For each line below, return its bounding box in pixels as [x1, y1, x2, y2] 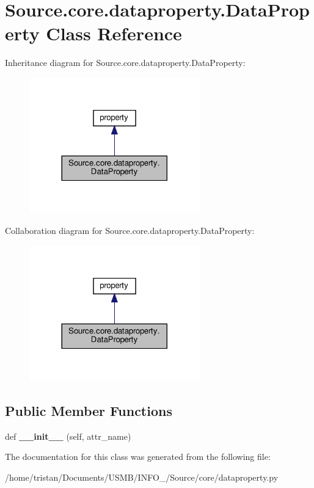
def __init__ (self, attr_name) [5, 429, 131, 442]
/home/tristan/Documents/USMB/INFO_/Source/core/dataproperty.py [5, 470, 279, 483]
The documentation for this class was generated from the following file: [5, 450, 271, 463]
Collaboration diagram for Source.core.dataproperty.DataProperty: [5, 224, 255, 236]
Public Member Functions [5, 401, 172, 420]
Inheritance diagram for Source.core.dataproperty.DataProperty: [5, 56, 246, 69]
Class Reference [46, 21, 182, 46]
